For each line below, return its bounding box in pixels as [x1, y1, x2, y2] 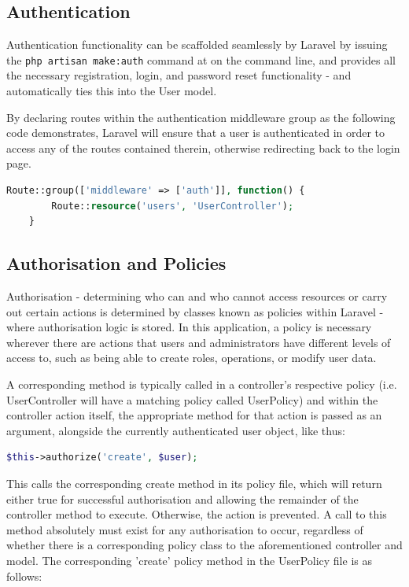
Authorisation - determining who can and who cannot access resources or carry [6, 288, 388, 304]
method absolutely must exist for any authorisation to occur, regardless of [6, 521, 363, 537]
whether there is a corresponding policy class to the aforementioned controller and [6, 537, 403, 553]
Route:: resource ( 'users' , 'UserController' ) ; [51, 200, 294, 212]
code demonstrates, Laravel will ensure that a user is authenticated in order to [6, 124, 385, 141]
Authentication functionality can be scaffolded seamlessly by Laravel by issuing [6, 36, 388, 53]
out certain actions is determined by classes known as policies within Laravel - [6, 303, 384, 319]
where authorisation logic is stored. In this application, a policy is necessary [6, 319, 372, 335]
